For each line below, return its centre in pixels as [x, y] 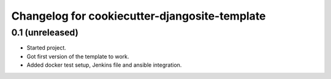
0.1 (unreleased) [45, 32]
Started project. [47, 48]
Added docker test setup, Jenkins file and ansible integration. [104, 65]
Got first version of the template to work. [78, 56]
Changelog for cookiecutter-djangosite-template [139, 16]
